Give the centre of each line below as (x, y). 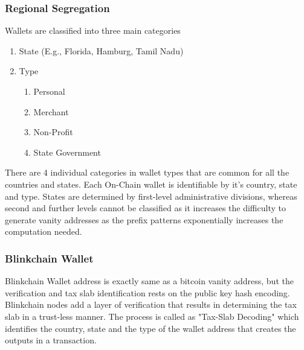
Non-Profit (53, 132)
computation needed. (44, 231)
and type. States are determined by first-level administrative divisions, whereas (151, 196)
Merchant (51, 111)
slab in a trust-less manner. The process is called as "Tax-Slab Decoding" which (152, 316)
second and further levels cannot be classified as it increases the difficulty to (145, 208)
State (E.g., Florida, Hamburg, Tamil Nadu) (101, 50)
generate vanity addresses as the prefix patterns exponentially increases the (144, 219)
